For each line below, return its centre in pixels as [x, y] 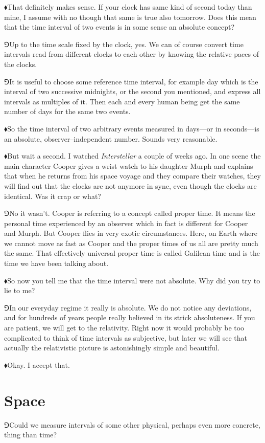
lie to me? [20, 290]
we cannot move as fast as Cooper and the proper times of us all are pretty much [131, 243]
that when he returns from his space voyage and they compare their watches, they [132, 176]
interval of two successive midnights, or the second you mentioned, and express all [132, 91]
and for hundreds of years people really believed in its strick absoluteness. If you [130, 317]
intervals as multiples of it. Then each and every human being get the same [122, 101]
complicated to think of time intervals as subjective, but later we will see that [126, 337]
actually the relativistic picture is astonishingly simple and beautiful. [112, 348]
